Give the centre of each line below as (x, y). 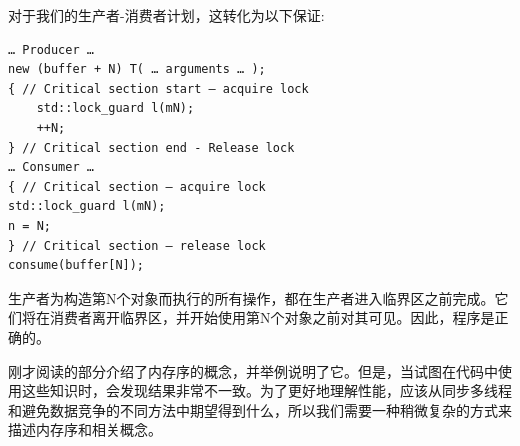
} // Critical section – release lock (137, 245)
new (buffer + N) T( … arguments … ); (137, 69)
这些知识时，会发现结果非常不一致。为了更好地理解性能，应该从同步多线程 (266, 390)
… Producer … (51, 49)
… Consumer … (51, 167)
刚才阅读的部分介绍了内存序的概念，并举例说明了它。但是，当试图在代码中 (253, 370)
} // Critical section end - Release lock (151, 147)
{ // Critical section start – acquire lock (158, 88)
